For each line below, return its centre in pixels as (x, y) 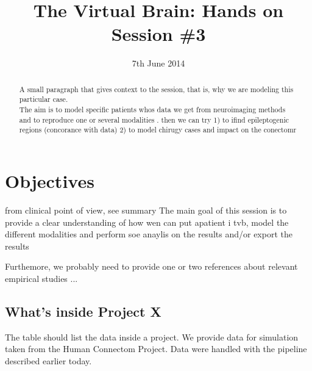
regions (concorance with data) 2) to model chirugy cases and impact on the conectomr (158, 130)
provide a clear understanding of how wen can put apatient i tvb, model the (147, 222)
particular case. (44, 99)
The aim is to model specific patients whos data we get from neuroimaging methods (152, 110)
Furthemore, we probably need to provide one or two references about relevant (151, 266)
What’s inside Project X (83, 311)
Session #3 (158, 34)
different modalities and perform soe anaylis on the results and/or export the (149, 234)
